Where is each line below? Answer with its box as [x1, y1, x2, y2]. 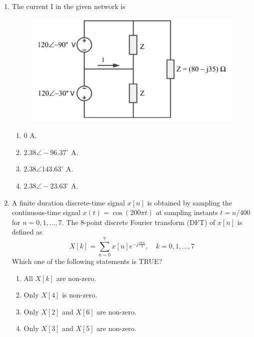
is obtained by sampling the [147, 197, 232, 207]
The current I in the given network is [11, 1, 125, 11]
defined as [11, 226, 42, 237]
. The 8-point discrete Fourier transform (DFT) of [61, 216, 215, 227]
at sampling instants [155, 207, 218, 217]
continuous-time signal [11, 207, 80, 217]
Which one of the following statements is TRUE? [11, 256, 162, 266]
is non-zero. [62, 289, 97, 300]
